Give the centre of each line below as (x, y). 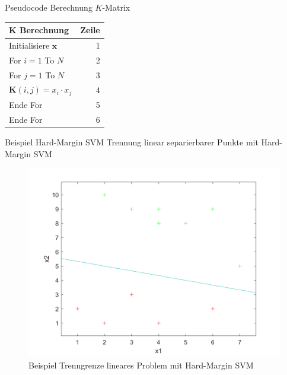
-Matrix (116, 7)
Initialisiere (29, 45)
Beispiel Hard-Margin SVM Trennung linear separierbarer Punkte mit (132, 142)
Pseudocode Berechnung (49, 7)
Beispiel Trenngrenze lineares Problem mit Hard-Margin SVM (141, 365)
